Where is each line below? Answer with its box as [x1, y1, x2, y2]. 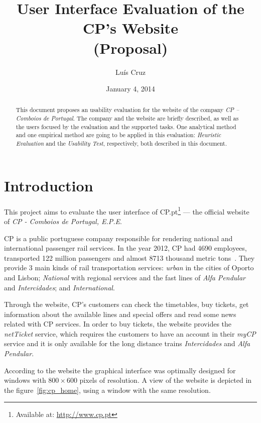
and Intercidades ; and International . [4, 282, 115, 292]
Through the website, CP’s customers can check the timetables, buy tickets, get [4, 299, 249, 309]
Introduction [4, 175, 93, 195]
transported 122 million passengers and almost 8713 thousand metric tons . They [4, 252, 255, 263]
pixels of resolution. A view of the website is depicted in [79, 375, 252, 385]
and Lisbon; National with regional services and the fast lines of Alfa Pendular [4, 272, 245, 282]
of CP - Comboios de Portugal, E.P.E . [4, 216, 122, 226]
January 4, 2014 [106, 83, 155, 94]
